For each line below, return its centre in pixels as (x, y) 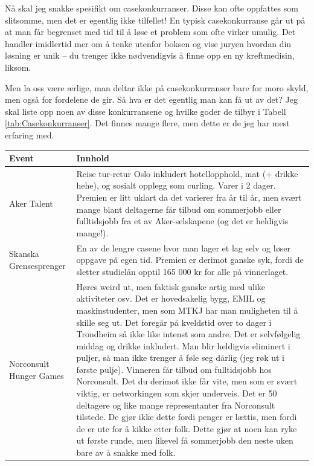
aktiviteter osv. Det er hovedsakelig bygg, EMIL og (171, 298)
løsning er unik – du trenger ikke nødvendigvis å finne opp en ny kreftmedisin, (150, 55)
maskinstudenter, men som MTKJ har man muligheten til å (187, 310)
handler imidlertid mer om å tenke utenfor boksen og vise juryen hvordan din (148, 43)
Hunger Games (37, 375)
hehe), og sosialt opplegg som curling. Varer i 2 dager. (176, 185)
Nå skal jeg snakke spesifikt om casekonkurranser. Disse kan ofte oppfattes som (152, 8)
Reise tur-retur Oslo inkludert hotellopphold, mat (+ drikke (187, 173)
